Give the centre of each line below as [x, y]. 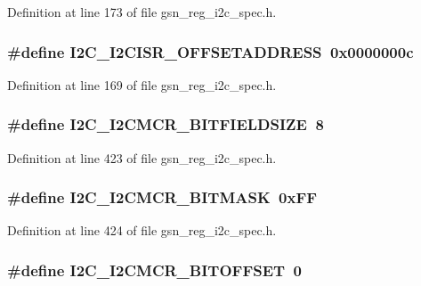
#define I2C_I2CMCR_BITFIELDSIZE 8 [166, 124]
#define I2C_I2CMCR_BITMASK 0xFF [162, 197]
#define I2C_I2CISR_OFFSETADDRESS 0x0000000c [210, 51]
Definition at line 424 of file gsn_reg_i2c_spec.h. [142, 230]
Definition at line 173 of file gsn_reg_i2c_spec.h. [142, 12]
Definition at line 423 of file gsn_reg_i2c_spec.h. [142, 157]
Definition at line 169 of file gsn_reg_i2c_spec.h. [142, 84]
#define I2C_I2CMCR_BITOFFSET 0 [154, 270]
